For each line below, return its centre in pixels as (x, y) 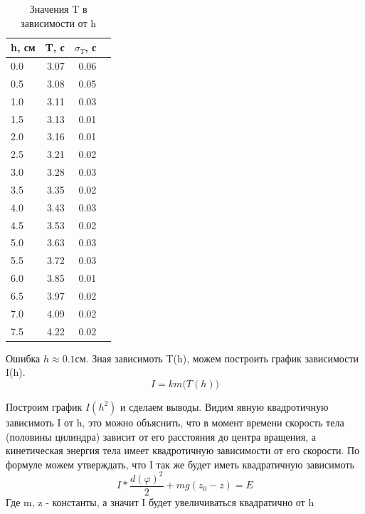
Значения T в (58, 9)
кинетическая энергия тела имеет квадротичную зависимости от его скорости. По (183, 450)
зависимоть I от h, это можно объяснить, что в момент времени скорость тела (175, 422)
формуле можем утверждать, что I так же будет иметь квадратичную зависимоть (180, 464)
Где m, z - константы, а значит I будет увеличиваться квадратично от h (160, 502)
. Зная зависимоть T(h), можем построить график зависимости (222, 358)
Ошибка (23, 358)
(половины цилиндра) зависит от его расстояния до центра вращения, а (161, 436)
